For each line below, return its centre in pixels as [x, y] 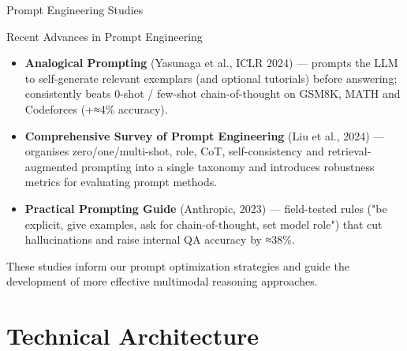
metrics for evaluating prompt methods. [121, 182]
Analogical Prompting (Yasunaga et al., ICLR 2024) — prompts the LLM [211, 63]
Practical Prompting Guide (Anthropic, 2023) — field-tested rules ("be [206, 208]
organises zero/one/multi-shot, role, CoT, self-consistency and [174, 151]
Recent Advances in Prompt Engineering [105, 36]
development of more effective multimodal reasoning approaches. [162, 281]
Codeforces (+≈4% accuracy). [96, 108]
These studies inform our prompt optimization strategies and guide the [178, 265]
